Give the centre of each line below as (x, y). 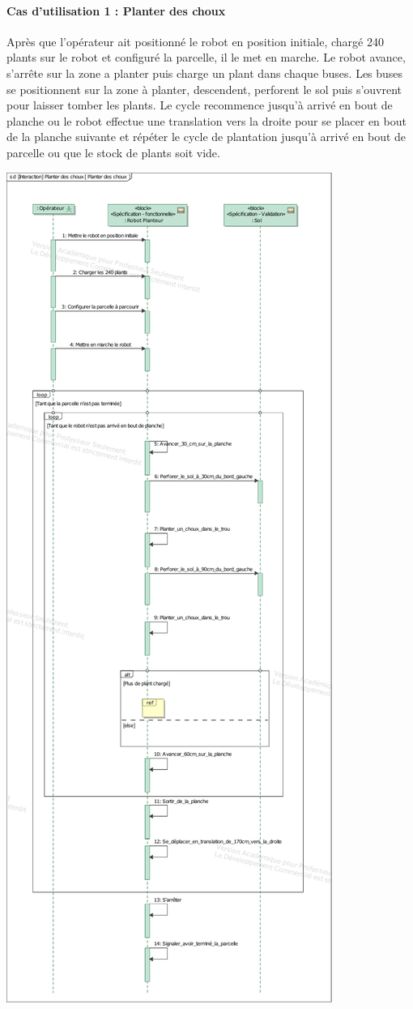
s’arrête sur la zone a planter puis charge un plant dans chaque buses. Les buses (205, 73)
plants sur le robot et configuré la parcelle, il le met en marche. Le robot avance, (206, 57)
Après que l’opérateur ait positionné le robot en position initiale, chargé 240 (195, 41)
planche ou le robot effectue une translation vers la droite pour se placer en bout (206, 120)
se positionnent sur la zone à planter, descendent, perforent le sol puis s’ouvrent (204, 89)
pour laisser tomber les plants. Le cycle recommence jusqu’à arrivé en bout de (200, 105)
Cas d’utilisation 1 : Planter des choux (116, 10)
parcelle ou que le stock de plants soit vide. (113, 152)
